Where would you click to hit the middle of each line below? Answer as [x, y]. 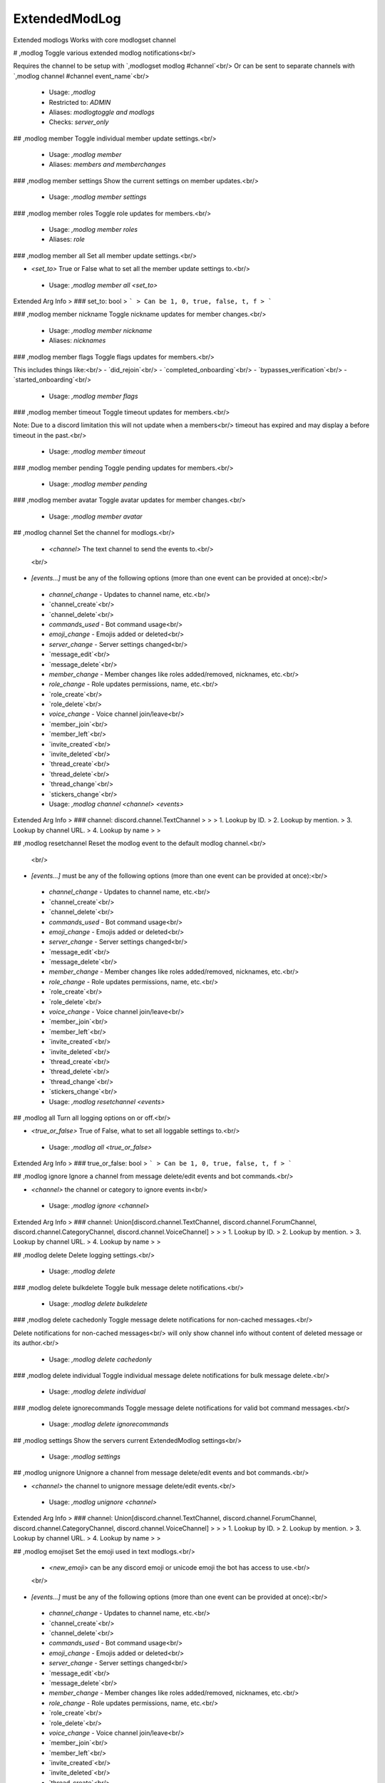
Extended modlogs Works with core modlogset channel [94, 40]
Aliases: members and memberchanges [107, 165]
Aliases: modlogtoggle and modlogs [102, 112]
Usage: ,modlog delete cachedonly [101, 1359]
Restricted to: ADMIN [80, 102]
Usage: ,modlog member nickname [101, 330]
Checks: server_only [79, 122]
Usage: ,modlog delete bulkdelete [98, 1304]
